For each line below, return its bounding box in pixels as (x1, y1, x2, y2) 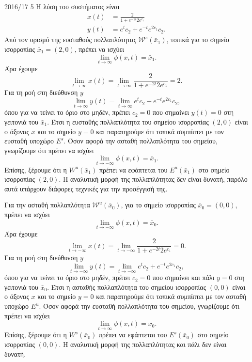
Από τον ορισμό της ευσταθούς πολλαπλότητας (4, 34, 136, 45)
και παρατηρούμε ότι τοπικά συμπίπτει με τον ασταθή (96, 291, 247, 301)
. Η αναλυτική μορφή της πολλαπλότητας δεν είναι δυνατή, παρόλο (59, 174, 248, 184)
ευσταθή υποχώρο (4, 136, 54, 146)
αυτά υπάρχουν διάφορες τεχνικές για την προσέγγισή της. (4, 183, 168, 193)
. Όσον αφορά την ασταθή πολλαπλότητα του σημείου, (63, 136, 218, 146)
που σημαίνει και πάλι (152, 272, 215, 283)
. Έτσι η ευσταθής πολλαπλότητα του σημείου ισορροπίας (47, 116, 209, 126)
